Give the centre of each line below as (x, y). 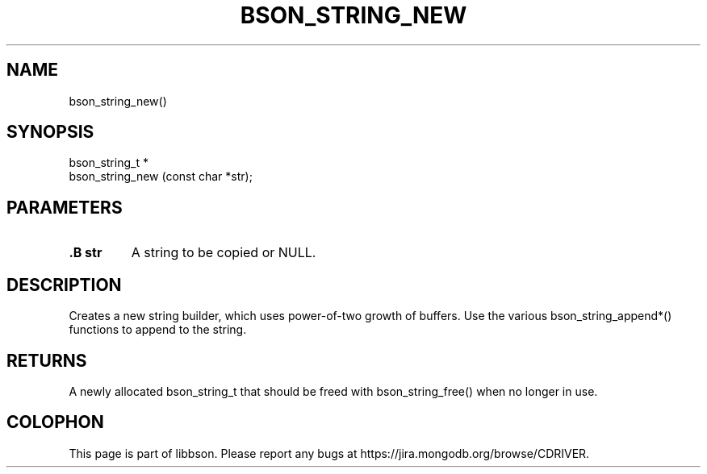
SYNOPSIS (50, 132)
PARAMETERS (65, 207)
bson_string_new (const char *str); (161, 177)
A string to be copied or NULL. (224, 253)
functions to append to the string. (158, 330)
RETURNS (47, 360)
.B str (86, 253)
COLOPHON (55, 422)
